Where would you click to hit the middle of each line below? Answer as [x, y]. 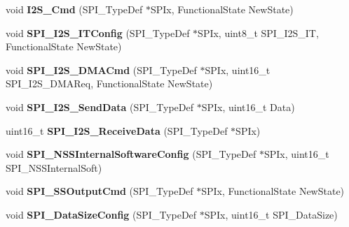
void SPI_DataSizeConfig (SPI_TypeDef [101, 214]
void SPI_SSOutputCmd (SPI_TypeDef [100, 191]
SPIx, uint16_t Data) [248, 107]
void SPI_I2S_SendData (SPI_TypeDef [100, 107]
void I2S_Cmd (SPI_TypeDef [74, 9]
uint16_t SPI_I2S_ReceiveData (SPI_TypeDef [117, 130]
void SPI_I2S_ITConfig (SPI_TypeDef [98, 32]
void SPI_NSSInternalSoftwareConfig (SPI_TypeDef [131, 154]
